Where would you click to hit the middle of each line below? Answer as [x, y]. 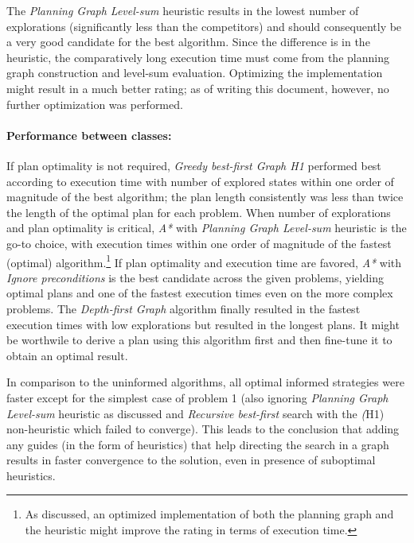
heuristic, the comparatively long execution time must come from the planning [198, 57]
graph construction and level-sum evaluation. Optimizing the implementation [195, 73]
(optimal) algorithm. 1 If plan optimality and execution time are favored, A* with [204, 261]
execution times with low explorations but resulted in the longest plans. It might [203, 324]
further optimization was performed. [95, 104]
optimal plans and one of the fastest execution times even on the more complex [200, 293]
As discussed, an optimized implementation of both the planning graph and [209, 514]
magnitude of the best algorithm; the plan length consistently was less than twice [205, 197]
